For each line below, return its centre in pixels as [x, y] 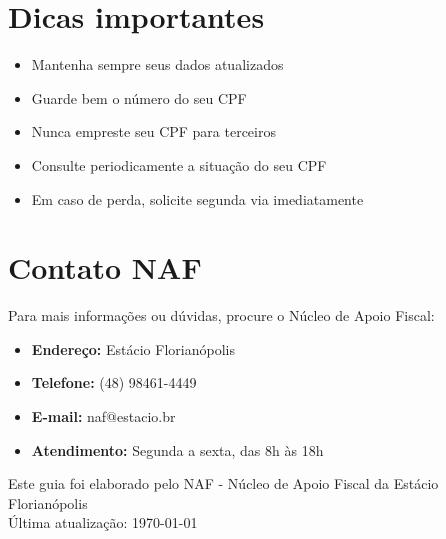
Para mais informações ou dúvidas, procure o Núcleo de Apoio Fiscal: [221, 315]
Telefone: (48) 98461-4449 [114, 382]
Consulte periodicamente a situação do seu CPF [179, 164]
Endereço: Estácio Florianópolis [133, 348]
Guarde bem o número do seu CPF [139, 97]
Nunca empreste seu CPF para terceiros [153, 131]
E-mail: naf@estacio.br [103, 416]
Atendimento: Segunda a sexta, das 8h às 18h [177, 449]
